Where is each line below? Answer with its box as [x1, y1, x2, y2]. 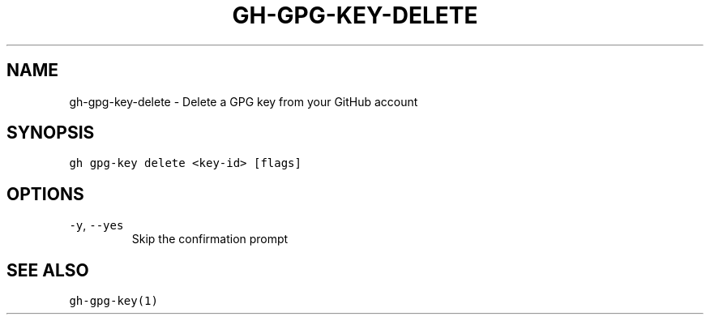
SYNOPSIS [6, 122, 95, 143]
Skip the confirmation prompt [131, 232, 289, 246]
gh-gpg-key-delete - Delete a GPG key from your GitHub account [69, 94, 418, 109]
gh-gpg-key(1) [69, 294, 158, 308]
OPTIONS [6, 183, 84, 204]
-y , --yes [69, 218, 124, 233]
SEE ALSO [6, 259, 89, 280]
